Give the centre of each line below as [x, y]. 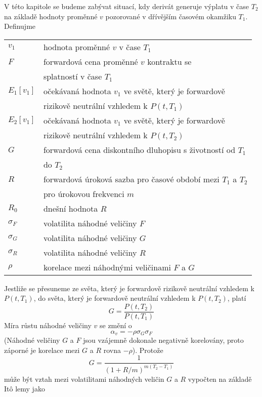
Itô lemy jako [25, 389]
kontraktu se [169, 61]
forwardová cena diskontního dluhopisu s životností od [139, 149]
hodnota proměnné [77, 47]
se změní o [116, 325]
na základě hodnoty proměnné [51, 16]
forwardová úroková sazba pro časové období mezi [131, 179]
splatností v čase [73, 76]
